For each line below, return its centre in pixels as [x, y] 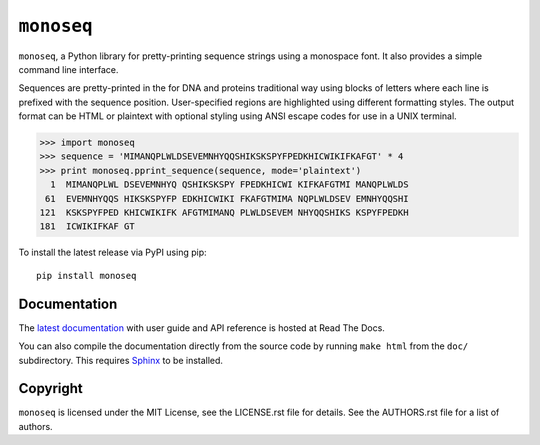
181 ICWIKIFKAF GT [87, 226]
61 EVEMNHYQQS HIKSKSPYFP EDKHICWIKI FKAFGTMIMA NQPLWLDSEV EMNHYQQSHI [227, 198]
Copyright [51, 388]
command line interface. [68, 69]
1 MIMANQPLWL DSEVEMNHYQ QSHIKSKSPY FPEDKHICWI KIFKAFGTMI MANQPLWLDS [229, 184]
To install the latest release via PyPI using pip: [112, 252]
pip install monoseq [86, 275]
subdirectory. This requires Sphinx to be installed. [121, 360]
